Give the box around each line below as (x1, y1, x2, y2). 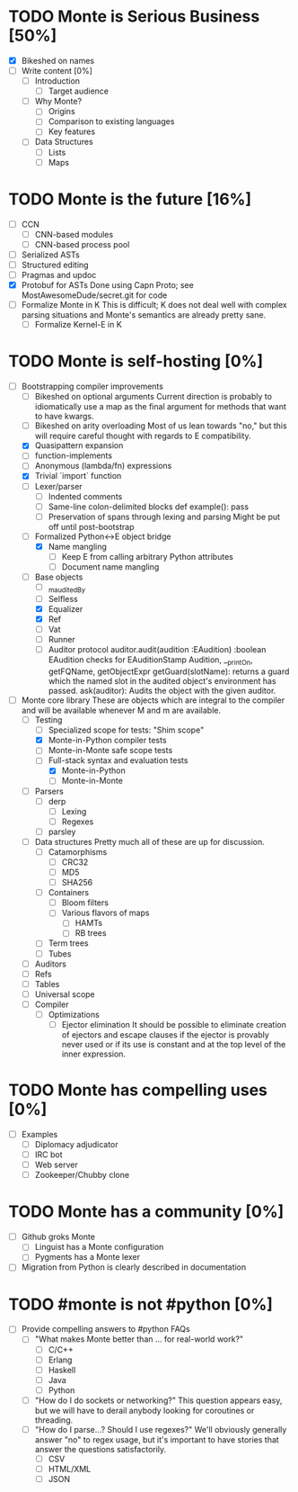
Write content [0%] (21, 66, 93, 76)
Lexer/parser (34, 481, 83, 491)
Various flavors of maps (61, 907, 150, 919)
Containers (48, 887, 90, 898)
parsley (48, 826, 76, 837)
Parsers (34, 786, 64, 796)
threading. (34, 1415, 74, 1425)
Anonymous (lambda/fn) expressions (34, 461, 172, 472)
